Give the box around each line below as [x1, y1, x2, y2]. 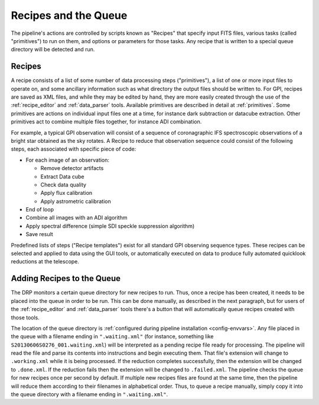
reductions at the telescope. [11, 258, 80, 265]
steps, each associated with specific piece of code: [11, 145, 136, 153]
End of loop [25, 206, 54, 213]
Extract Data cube [40, 173, 84, 180]
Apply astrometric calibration [40, 198, 112, 205]
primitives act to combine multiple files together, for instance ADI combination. [11, 118, 202, 125]
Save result [25, 231, 53, 238]
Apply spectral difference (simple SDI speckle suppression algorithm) [25, 222, 195, 230]
